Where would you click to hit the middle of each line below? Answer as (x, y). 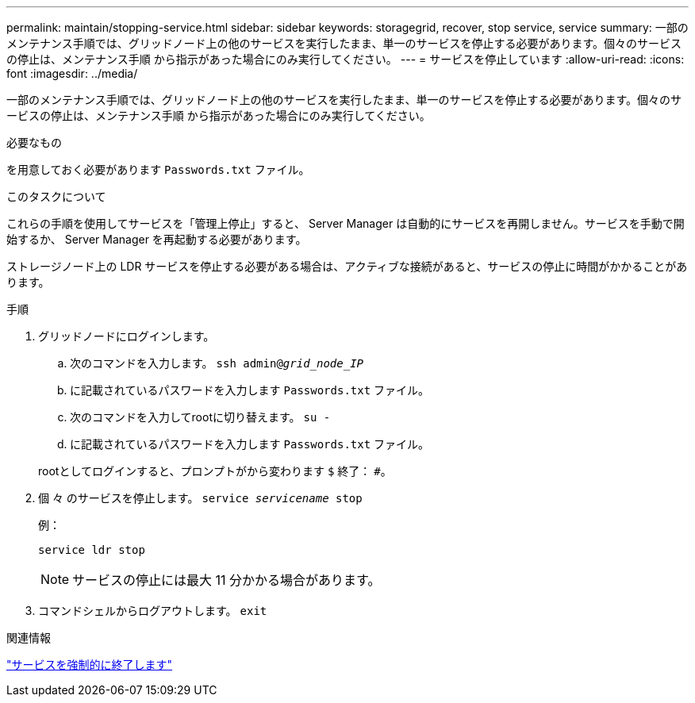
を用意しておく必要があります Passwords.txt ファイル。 (158, 169)
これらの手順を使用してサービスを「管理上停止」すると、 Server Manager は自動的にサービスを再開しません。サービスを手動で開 (346, 223)
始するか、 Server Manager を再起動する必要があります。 (157, 239)
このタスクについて (56, 196)
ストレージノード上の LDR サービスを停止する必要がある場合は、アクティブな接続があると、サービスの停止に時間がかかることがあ (347, 266)
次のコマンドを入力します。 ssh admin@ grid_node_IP (217, 363)
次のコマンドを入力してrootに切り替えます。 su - (200, 417)
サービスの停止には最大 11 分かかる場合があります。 (227, 580)
